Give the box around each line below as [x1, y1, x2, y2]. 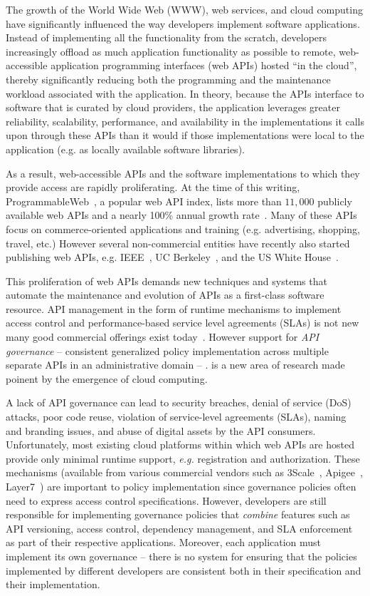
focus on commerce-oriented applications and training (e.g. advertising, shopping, [6, 221, 360, 236]
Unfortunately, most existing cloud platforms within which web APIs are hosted [6, 437, 354, 452]
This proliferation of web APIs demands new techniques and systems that [6, 273, 327, 288]
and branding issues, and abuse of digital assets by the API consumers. [6, 423, 316, 438]
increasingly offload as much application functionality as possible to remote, [6, 43, 336, 58]
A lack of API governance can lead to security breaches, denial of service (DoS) [6, 395, 351, 410]
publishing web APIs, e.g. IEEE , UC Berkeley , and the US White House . [6, 250, 339, 264]
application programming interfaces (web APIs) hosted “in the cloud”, [51, 58, 357, 73]
